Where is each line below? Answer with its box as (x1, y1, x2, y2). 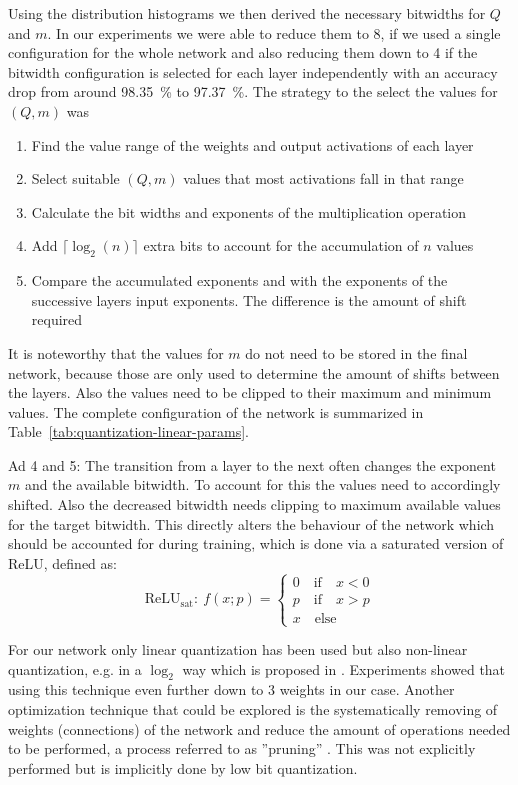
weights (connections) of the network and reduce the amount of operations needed (8, 718, 511, 739)
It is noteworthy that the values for (8, 342, 224, 363)
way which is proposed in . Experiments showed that (182, 658, 506, 679)
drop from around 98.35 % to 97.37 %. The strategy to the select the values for (8, 81, 498, 102)
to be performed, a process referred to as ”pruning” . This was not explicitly (8, 738, 476, 759)
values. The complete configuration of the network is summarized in (8, 401, 424, 422)
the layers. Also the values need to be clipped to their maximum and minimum (8, 382, 492, 403)
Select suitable (31, 168, 120, 189)
